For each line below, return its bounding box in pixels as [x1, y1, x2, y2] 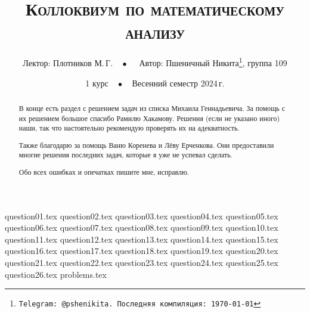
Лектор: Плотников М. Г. [23, 56, 113, 69]
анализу [125, 20, 185, 44]
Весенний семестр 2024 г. [132, 76, 225, 89]
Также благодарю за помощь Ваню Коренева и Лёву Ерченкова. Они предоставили [18, 140, 274, 150]
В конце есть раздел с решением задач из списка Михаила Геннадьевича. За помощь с [18, 103, 286, 113]
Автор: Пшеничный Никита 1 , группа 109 [139, 55, 287, 69]
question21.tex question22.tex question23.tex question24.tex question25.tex [5, 256, 278, 269]
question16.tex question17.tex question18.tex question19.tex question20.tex [5, 244, 278, 257]
